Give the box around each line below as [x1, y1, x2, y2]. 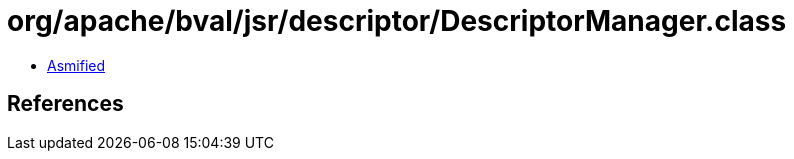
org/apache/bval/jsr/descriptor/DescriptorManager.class [7, 4, 787, 38]
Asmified [47, 56, 106, 74]
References [7, 91, 124, 117]
